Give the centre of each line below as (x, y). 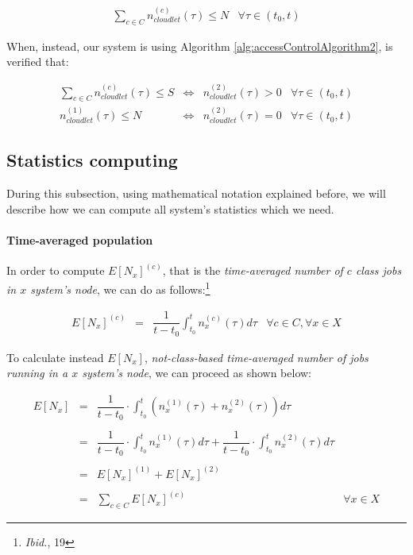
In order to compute (56, 270)
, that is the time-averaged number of (253, 270)
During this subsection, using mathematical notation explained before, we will (196, 193)
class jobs (378, 270)
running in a (37, 373)
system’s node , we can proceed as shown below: (197, 373)
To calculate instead (55, 357)
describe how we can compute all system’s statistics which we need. (170, 208)
